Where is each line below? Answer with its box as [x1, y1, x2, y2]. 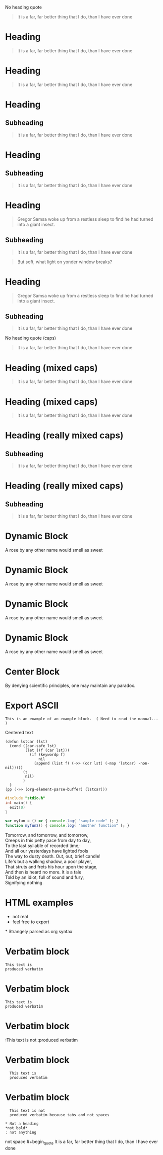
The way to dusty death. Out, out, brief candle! [5, 853, 101, 860]
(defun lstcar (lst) [5, 739, 48, 744]
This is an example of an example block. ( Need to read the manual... [5, 716, 159, 721]
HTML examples [5, 897, 73, 908]
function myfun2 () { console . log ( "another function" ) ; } [5, 823, 130, 828]
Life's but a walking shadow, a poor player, [5, 859, 93, 865]
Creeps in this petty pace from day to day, [5, 838, 91, 844]
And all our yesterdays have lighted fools [5, 848, 88, 854]
